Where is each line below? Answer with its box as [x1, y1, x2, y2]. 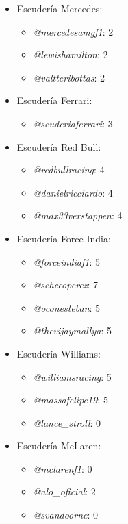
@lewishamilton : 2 [33, 47, 108, 62]
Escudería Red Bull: [16, 139, 101, 153]
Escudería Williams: [16, 346, 101, 360]
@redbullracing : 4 [33, 162, 105, 177]
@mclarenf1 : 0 [33, 461, 92, 475]
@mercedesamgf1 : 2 [33, 24, 114, 38]
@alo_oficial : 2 [33, 484, 96, 499]
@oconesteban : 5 [33, 300, 101, 314]
